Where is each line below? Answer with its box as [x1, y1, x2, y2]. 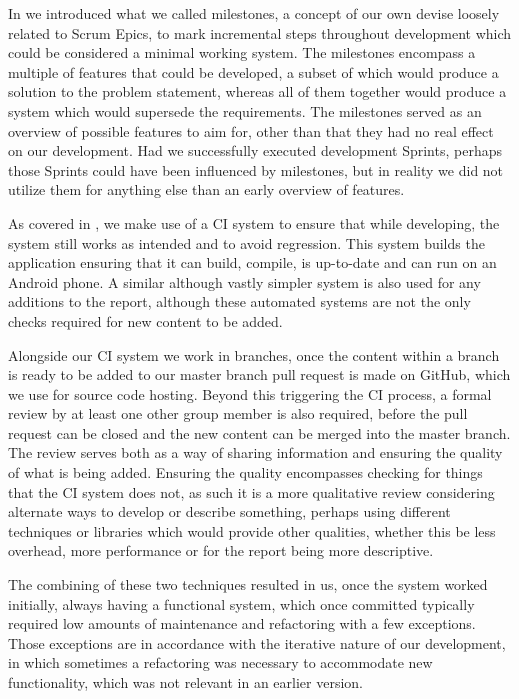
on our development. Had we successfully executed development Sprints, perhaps [8, 140, 502, 161]
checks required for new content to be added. [8, 310, 283, 331]
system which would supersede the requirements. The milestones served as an [8, 100, 482, 121]
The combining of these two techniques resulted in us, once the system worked [8, 574, 488, 595]
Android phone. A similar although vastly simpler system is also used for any [8, 271, 481, 292]
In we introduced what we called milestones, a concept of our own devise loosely [8, 3, 500, 23]
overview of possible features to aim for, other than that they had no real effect [8, 120, 494, 141]
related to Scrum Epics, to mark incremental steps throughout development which [8, 22, 512, 43]
